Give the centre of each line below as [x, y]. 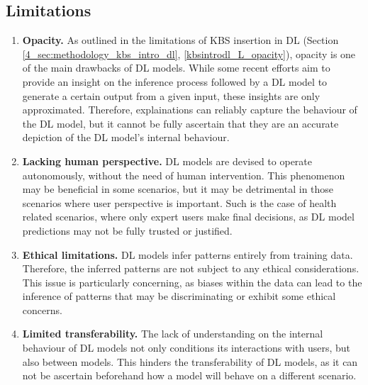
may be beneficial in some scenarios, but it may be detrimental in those [178, 189]
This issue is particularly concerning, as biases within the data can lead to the [192, 282]
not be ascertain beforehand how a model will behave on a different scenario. [189, 375]
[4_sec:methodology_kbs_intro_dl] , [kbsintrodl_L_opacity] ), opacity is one [189, 54]
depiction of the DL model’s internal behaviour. [126, 137]
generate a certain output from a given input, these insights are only [171, 95]
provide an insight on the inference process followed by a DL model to [175, 81]
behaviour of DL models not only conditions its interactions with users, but [186, 348]
